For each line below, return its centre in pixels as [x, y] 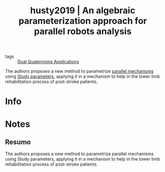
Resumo [18, 142]
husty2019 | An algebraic [83, 11]
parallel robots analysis [83, 31]
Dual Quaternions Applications [48, 62]
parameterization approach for [83, 21]
